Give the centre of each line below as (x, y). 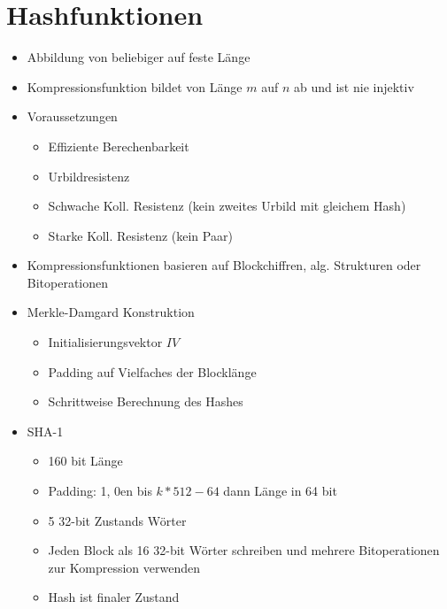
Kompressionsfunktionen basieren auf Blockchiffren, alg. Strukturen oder (224, 265)
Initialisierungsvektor (105, 342)
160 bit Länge (85, 461)
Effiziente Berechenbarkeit (119, 146)
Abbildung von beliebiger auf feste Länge (139, 57)
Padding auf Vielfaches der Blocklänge (152, 371)
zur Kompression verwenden (124, 567)
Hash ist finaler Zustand (114, 597)
